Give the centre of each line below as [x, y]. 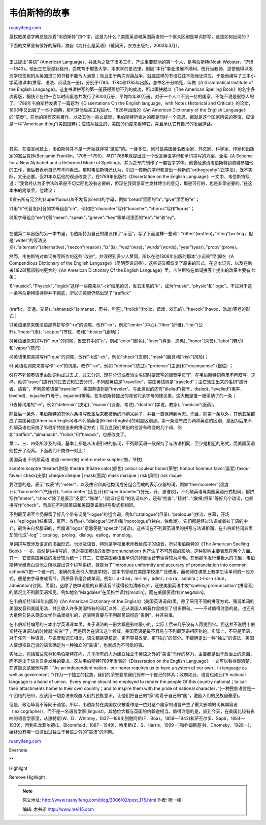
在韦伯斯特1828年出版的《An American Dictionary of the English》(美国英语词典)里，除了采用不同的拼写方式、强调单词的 [132, 601]
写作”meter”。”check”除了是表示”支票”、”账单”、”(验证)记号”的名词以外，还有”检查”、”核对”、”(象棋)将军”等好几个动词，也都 [131, 498]
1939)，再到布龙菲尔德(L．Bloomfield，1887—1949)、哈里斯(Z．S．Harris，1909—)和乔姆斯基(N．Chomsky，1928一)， [132, 725]
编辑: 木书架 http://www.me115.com [58, 809]
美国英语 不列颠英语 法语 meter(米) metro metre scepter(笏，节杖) [76, 460]
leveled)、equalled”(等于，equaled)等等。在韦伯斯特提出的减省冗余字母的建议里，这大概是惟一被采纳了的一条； [123, 395]
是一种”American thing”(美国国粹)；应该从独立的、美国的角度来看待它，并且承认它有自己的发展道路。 [112, 124]
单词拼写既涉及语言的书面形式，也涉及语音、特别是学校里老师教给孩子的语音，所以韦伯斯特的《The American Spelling [129, 544]
